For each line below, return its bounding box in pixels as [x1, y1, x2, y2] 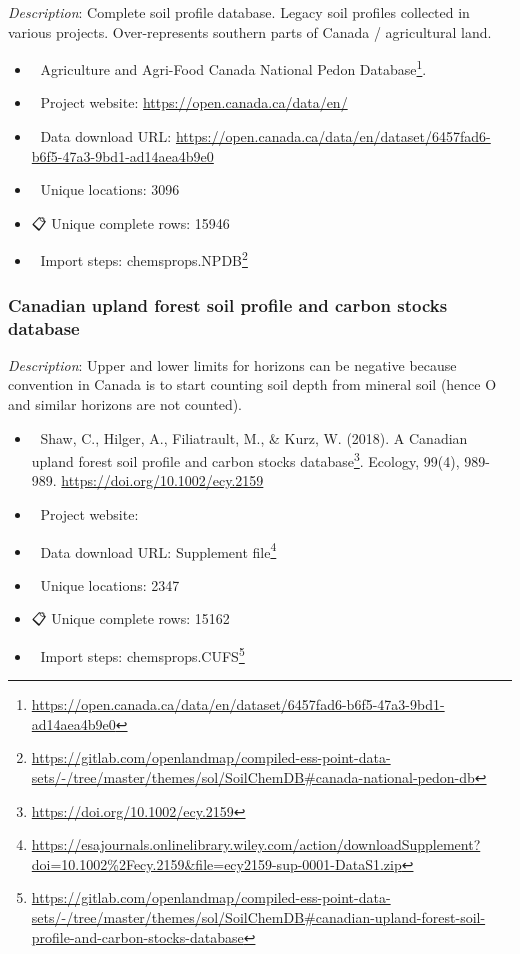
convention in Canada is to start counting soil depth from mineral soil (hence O [8, 374, 497, 395]
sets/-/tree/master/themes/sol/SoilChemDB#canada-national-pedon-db [31, 767, 475, 788]
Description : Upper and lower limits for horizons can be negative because [8, 354, 457, 375]
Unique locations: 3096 [40, 179, 180, 200]
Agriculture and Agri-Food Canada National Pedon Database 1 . [40, 56, 427, 79]
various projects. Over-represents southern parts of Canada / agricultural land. [8, 21, 492, 42]
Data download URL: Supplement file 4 [40, 538, 277, 562]
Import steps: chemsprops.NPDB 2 [40, 247, 248, 271]
